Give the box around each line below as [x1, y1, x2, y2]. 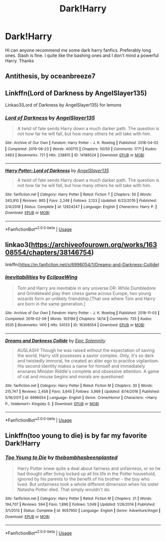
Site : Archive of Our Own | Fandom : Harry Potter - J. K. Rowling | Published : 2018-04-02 [5, 141, 159, 146]
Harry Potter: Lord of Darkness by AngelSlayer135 [5, 168, 109, 174]
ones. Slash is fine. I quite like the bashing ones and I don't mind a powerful [5, 52, 159, 58]
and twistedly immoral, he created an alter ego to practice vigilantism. [17, 357, 160, 364]
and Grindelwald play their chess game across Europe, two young [17, 290, 152, 296]
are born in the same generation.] [17, 300, 85, 307]
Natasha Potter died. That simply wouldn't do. [17, 486, 111, 492]
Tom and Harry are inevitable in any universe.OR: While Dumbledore [17, 285, 156, 291]
